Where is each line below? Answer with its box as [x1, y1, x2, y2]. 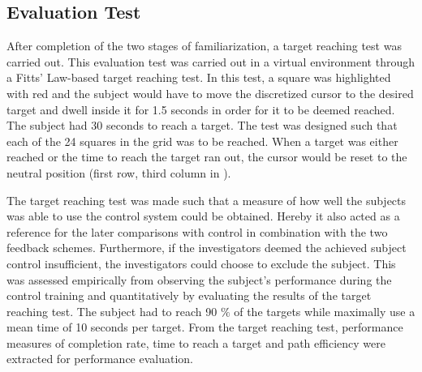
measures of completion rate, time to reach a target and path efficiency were [6, 334, 385, 351]
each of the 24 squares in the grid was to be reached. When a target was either [6, 132, 398, 149]
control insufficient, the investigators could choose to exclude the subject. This [6, 254, 396, 272]
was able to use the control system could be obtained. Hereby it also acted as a [6, 207, 400, 224]
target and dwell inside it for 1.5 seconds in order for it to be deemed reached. [6, 100, 395, 118]
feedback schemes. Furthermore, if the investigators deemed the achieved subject [6, 239, 407, 256]
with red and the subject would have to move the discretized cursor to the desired [6, 84, 414, 101]
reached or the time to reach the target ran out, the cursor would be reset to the [6, 148, 407, 165]
